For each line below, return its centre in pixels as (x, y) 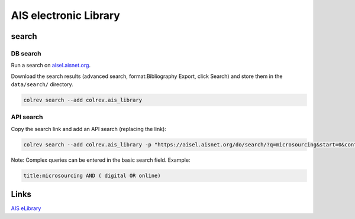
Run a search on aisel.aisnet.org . (51, 66)
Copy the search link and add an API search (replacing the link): (89, 129)
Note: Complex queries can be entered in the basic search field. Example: (101, 160)
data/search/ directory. (42, 84)
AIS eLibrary (26, 208)
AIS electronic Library (66, 15)
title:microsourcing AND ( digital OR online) (92, 175)
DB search (26, 53)
